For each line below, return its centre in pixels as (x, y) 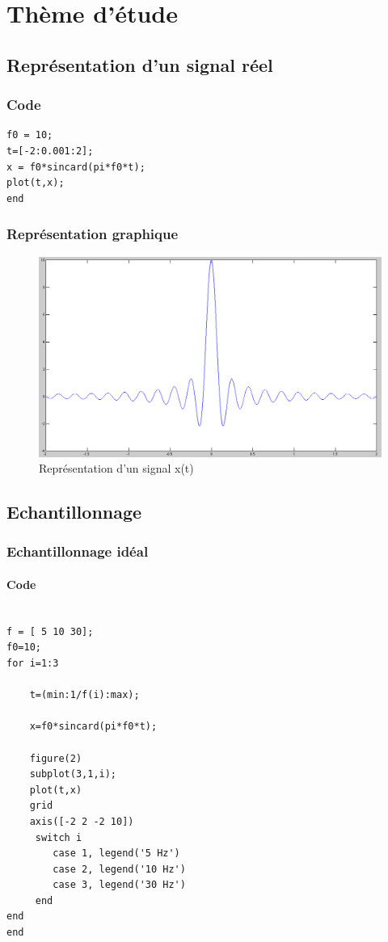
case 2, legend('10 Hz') (119, 869)
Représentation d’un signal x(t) (116, 468)
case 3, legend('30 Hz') (119, 885)
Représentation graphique (93, 234)
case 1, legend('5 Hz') (116, 854)
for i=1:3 (33, 663)
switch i (59, 837)
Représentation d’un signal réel (140, 64)
